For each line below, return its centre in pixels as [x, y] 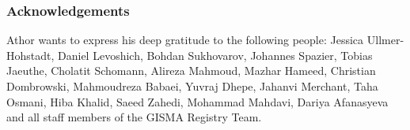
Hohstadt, [30, 55]
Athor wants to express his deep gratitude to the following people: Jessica [185, 40]
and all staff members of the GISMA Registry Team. [134, 117]
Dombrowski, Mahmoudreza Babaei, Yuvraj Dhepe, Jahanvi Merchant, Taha [192, 86]
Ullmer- [385, 40]
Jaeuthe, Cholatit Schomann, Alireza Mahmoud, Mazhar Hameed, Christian [191, 71]
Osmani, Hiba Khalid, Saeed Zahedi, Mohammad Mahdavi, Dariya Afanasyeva [197, 101]
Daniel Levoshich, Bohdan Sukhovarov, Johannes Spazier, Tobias [215, 55]
